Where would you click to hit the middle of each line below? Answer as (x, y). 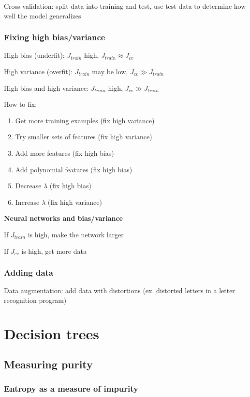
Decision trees (52, 333)
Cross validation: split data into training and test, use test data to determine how (125, 6)
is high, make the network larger (76, 234)
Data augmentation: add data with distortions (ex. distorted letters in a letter (119, 290)
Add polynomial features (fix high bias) (74, 169)
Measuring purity (48, 364)
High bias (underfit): (34, 55)
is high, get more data (54, 251)
